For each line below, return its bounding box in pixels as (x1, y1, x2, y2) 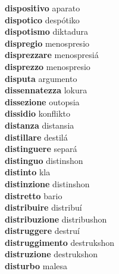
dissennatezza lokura (5, 84, 87, 96)
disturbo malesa (5, 260, 68, 272)
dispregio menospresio (5, 36, 90, 49)
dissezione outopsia (5, 95, 80, 108)
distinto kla (5, 166, 51, 178)
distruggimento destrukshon (5, 236, 115, 248)
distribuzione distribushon (5, 212, 107, 225)
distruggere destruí (5, 224, 80, 237)
